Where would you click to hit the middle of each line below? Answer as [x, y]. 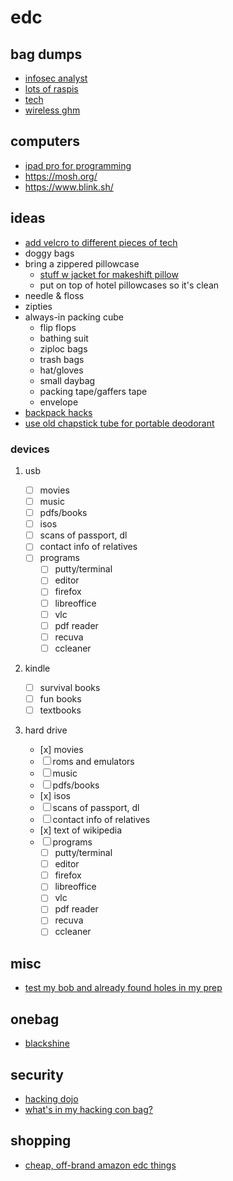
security [37, 1074]
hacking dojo [51, 1098]
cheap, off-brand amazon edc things [100, 1165]
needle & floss [54, 295]
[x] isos [55, 796]
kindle [37, 668]
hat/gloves [61, 370]
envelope [59, 402]
